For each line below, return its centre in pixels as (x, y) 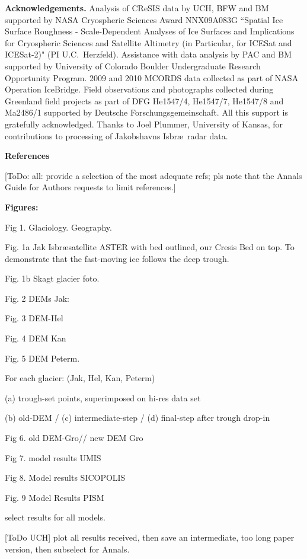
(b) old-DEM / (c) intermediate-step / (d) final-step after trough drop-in (137, 418)
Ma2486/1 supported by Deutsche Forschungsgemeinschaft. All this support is (146, 112)
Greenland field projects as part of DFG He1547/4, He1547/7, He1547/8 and (144, 100)
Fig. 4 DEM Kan (36, 338)
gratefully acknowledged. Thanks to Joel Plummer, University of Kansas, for (144, 124)
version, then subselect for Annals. (67, 549)
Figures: (22, 207)
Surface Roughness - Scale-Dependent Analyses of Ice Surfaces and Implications (150, 31)
